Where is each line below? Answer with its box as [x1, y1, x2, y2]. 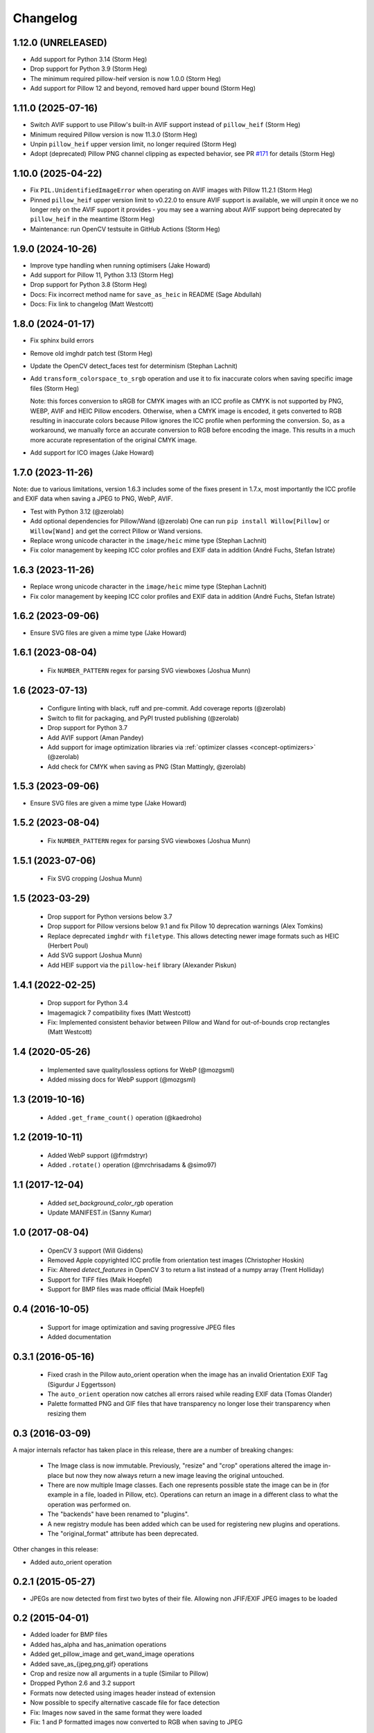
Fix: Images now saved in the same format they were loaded [30, 1708, 202, 1716]
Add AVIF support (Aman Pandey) [47, 733, 144, 742]
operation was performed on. [47, 1500, 131, 1508]
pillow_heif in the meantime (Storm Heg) [30, 215, 155, 223]
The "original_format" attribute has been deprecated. [47, 1529, 199, 1538]
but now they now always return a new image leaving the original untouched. [64, 1471, 285, 1479]
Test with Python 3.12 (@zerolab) [30, 507, 124, 516]
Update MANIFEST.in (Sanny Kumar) [47, 1208, 152, 1217]
